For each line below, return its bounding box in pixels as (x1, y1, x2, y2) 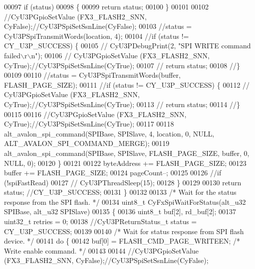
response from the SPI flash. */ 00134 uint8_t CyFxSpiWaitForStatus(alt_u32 (4, 196, 246, 207)
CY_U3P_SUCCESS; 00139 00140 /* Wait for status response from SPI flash (4, 226, 244, 236)
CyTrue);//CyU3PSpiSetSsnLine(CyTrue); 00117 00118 (4, 119, 174, 129)
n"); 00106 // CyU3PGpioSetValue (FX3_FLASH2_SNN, (31, 50, 210, 60)
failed (4, 50, 21, 60)
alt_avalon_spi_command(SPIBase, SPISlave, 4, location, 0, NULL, (4, 128, 215, 138)
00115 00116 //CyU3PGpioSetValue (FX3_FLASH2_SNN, (4, 109, 187, 119)
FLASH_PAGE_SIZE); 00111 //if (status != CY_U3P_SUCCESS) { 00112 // (4, 79, 250, 90)
